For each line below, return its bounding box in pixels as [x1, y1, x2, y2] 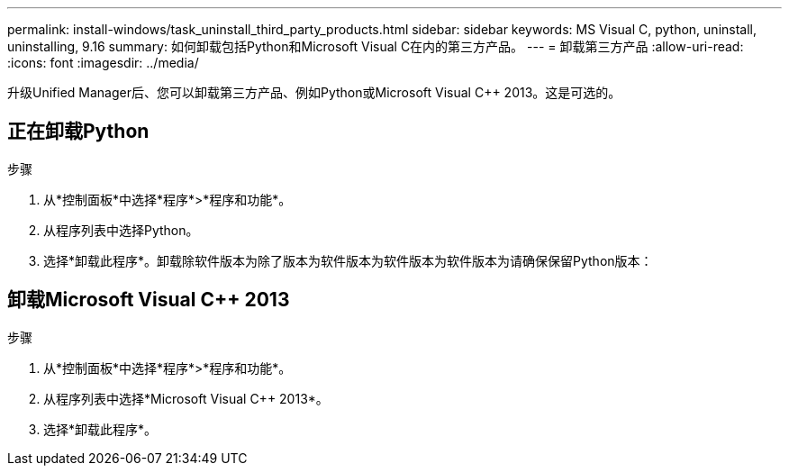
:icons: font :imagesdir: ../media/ [7, 55, 199, 70]
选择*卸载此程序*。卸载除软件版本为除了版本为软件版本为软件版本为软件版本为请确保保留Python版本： [43, 252, 653, 268]
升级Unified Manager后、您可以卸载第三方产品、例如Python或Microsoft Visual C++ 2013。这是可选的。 [7, 85, 621, 100]
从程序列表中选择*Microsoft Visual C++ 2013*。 [43, 390, 329, 406]
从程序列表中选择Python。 [43, 222, 199, 238]
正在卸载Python [7, 120, 150, 143]
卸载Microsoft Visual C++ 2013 [7, 288, 290, 312]
